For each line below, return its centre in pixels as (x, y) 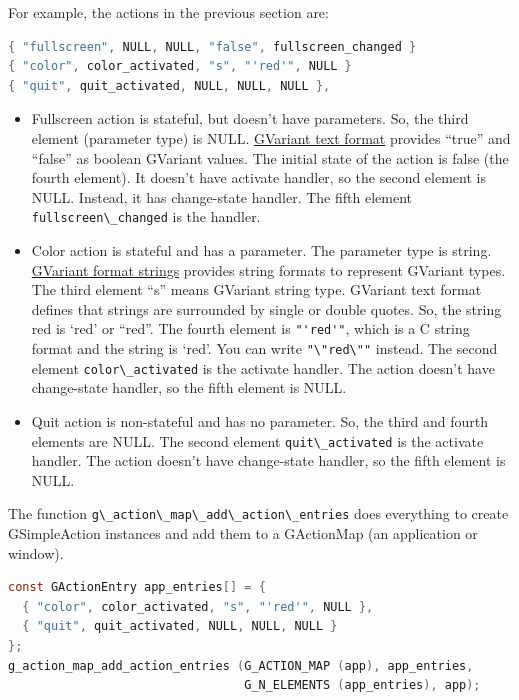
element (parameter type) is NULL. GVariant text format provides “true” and (271, 137)
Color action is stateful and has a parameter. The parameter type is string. (261, 250)
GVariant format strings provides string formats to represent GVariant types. (268, 269)
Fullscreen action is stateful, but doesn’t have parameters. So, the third (250, 118)
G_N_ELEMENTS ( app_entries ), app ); (362, 685)
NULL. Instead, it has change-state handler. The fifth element (221, 196)
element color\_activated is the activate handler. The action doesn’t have (263, 367)
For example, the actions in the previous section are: (168, 12)
